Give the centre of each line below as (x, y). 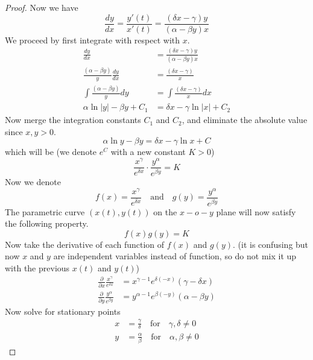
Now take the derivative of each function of (85, 244)
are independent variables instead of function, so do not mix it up (175, 256)
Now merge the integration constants (73, 120)
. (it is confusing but (271, 244)
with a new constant (148, 152)
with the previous (37, 268)
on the (165, 211)
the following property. (47, 223)
